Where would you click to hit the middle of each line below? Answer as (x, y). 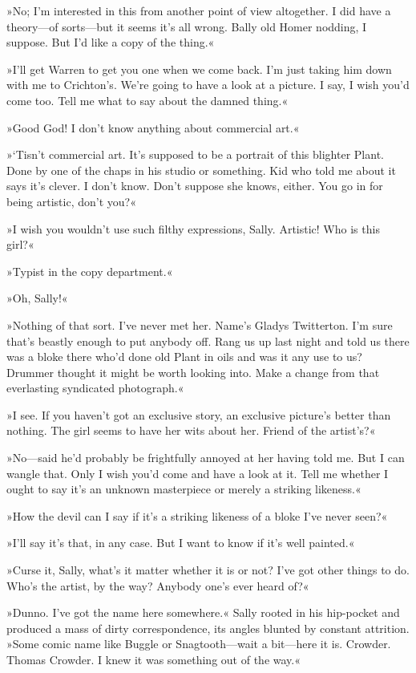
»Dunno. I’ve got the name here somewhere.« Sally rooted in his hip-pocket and (203, 612)
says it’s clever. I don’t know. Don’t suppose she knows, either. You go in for (195, 186)
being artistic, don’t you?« (71, 201)
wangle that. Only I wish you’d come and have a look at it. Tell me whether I (198, 473)
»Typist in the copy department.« (90, 271)
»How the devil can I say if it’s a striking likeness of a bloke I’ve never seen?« (197, 515)
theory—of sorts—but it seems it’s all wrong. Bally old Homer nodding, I (187, 26)
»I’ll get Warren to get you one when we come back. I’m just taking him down (199, 69)
